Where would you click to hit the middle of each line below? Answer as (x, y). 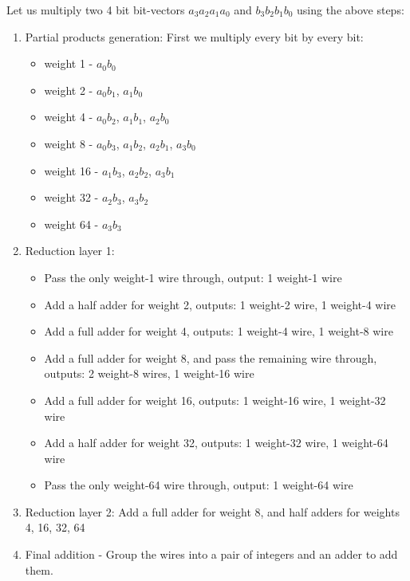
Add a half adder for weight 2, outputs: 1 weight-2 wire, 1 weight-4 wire (220, 304)
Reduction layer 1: (70, 251)
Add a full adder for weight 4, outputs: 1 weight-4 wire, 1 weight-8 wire (219, 331)
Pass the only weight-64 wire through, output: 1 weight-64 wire (199, 485)
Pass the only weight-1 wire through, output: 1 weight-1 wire (193, 277)
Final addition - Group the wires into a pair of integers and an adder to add (211, 554)
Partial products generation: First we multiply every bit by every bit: (194, 36)
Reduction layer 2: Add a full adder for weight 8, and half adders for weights (212, 511)
